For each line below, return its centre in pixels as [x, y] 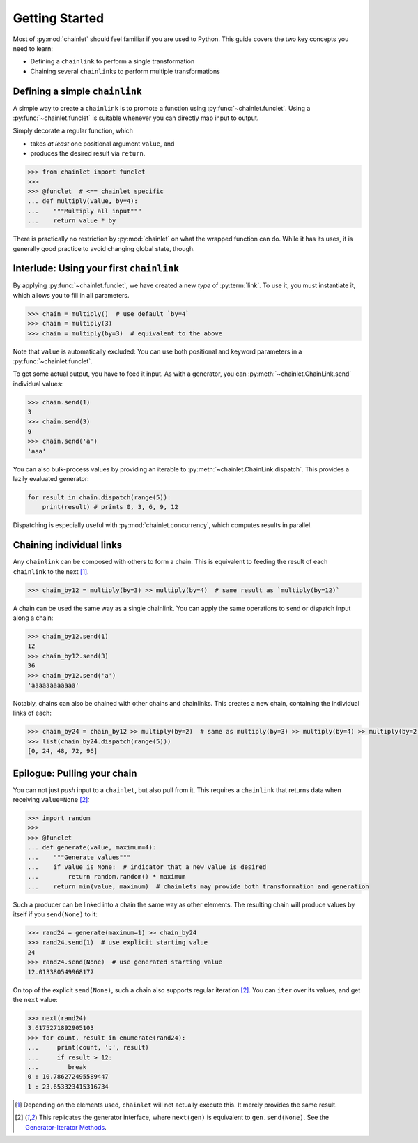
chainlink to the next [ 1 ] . [51, 571]
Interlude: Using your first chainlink [96, 268]
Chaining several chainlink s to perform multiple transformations [125, 71]
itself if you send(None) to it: [55, 914]
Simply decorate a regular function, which [73, 131]
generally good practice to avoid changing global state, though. [104, 248]
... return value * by [72, 221]
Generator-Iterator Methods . [66, 1127]
